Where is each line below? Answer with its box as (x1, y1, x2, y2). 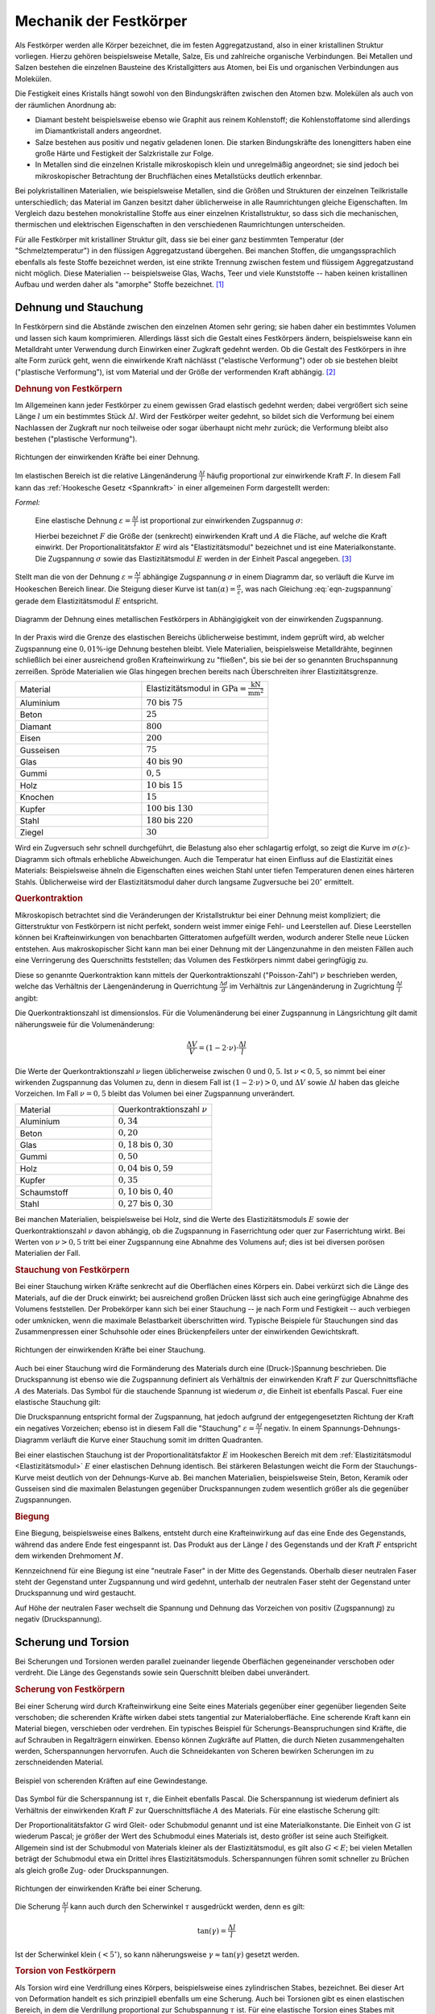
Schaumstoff (19, 1187, 68, 1198)
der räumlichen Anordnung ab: (14, 100, 117, 110)
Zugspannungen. (14, 1495, 72, 1505)
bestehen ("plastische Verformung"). (14, 434, 138, 444)
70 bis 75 (146, 697, 183, 708)
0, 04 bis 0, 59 (118, 1162, 173, 1174)
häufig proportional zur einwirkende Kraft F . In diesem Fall (206, 470, 401, 480)
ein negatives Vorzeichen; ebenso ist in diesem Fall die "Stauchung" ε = (14, 1423, 255, 1433)
